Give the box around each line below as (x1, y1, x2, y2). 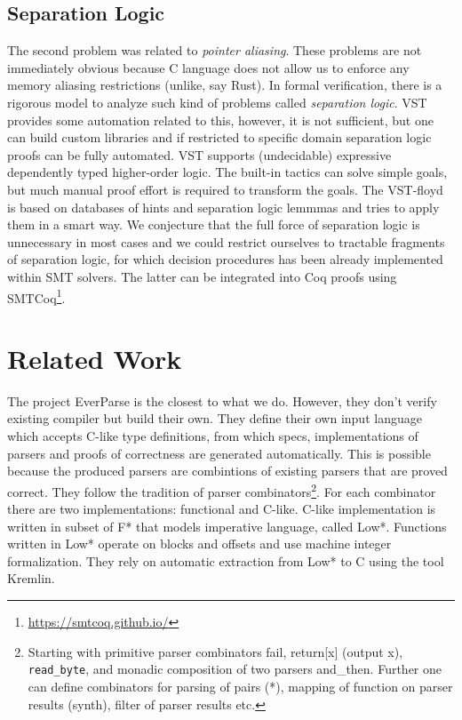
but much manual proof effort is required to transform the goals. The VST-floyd (7, 180, 443, 198)
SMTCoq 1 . (7, 285, 66, 307)
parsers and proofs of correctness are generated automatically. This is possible (7, 444, 431, 462)
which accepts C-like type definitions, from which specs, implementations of (7, 427, 418, 445)
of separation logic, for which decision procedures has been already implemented (7, 250, 443, 268)
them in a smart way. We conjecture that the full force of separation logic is (7, 215, 420, 234)
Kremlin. (7, 569, 55, 588)
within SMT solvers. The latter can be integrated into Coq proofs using (7, 267, 397, 285)
